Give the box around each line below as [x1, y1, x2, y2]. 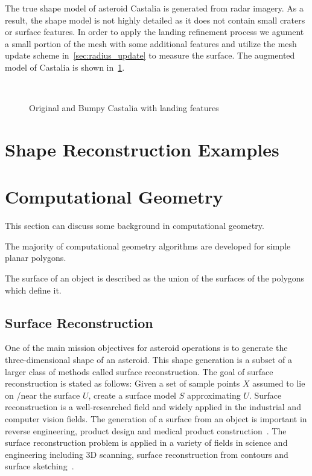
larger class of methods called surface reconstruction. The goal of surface [5, 365, 273, 378]
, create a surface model [88, 388, 177, 401]
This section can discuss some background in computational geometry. [5, 219, 264, 232]
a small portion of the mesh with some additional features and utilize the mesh [5, 37, 297, 50]
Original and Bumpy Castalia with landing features [29, 101, 219, 114]
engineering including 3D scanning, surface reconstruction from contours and [5, 448, 288, 460]
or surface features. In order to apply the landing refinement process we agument [5, 25, 304, 38]
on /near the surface [5, 388, 80, 401]
